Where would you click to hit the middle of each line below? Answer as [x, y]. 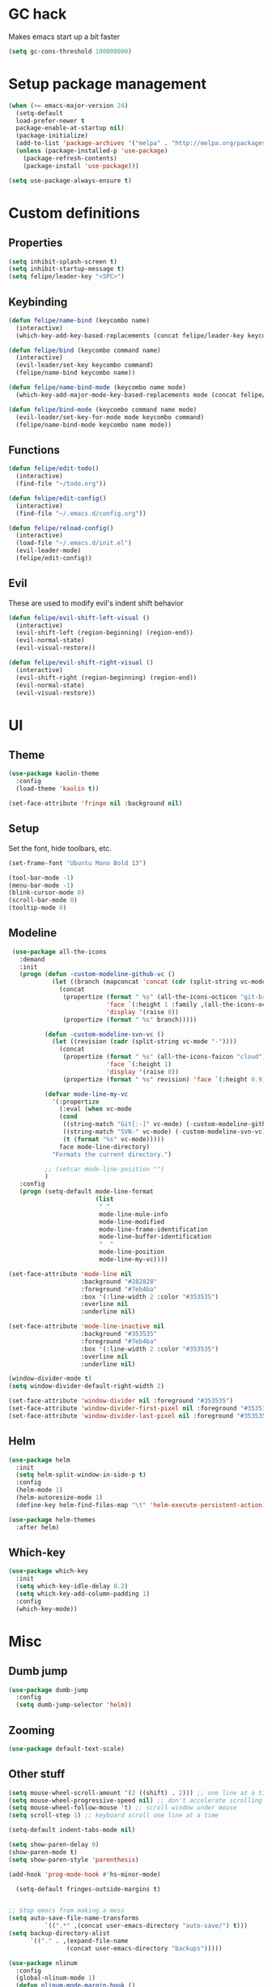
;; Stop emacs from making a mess [67, 1911]
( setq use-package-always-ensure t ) [70, 180]
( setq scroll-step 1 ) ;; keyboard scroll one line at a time [114, 1816]
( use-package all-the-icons [59, 952]
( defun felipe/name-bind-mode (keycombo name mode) [97, 388]
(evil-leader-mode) [49, 551]
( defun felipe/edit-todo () [54, 469]
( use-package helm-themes [52, 1520]
